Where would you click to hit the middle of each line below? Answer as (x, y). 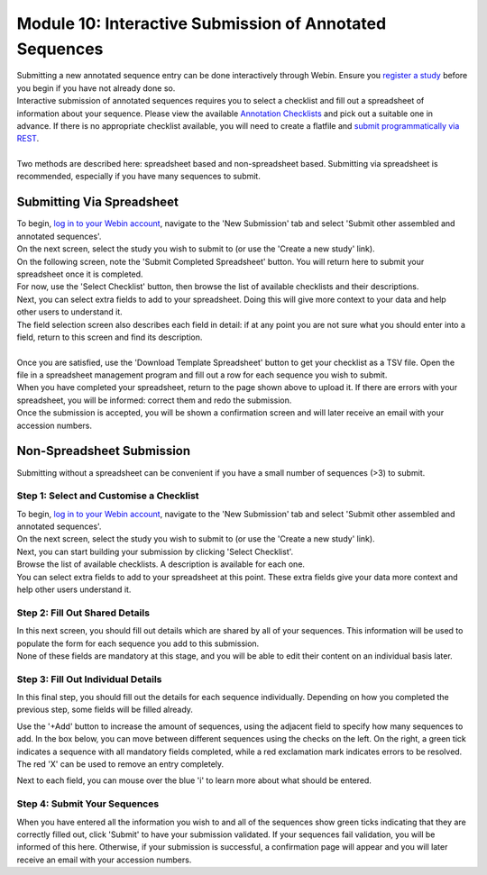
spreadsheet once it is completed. (80, 274)
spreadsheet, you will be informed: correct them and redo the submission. (154, 400)
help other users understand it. (74, 589)
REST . (28, 139)
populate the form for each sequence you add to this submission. (138, 643)
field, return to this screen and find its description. (110, 337)
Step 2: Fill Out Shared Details (83, 613)
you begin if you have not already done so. (96, 88)
